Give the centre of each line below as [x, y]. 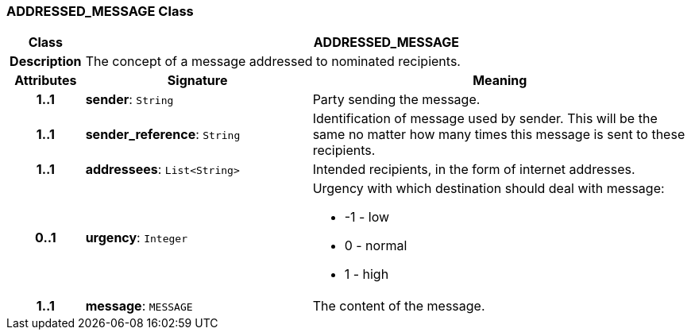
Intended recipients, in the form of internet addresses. [474, 170]
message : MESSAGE [139, 306]
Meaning [500, 81]
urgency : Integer [137, 238]
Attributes [46, 81]
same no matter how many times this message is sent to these [499, 135]
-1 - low [367, 217]
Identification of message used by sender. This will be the [485, 119]
